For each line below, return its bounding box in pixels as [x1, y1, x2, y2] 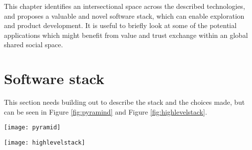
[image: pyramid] [4, 124, 61, 131]
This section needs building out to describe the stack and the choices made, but [4, 97, 245, 107]
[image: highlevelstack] [4, 139, 85, 146]
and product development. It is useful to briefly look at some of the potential [4, 20, 237, 30]
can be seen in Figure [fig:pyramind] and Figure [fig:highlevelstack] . [4, 106, 207, 117]
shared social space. [4, 39, 63, 50]
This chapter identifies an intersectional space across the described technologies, [4, 1, 245, 11]
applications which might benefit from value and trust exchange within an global [4, 30, 248, 40]
